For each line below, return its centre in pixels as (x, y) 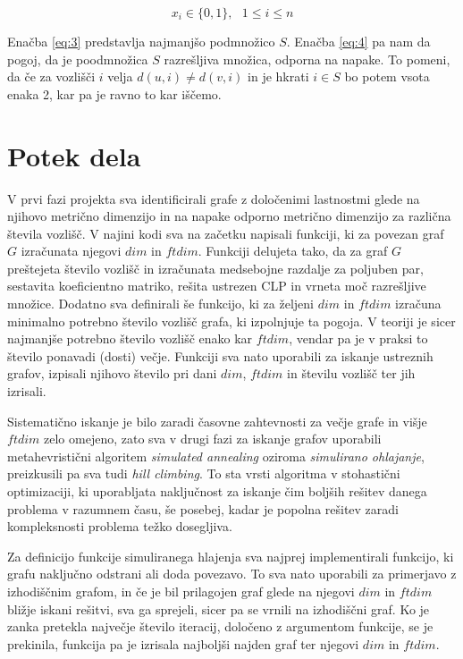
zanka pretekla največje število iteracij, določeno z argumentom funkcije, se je (220, 626)
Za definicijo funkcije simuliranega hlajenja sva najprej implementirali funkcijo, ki (231, 556)
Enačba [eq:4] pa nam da (362, 41)
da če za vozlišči (51, 76)
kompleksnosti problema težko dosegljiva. (120, 526)
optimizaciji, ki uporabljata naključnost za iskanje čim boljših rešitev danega (217, 491)
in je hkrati (278, 76)
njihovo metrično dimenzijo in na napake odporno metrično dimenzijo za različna (229, 216)
